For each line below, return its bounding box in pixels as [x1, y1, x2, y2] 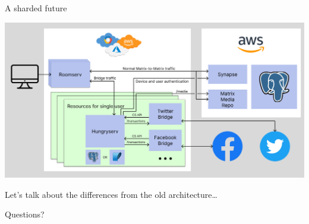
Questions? [5, 208, 45, 220]
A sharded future [5, 2, 67, 14]
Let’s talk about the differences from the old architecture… [5, 188, 217, 200]
